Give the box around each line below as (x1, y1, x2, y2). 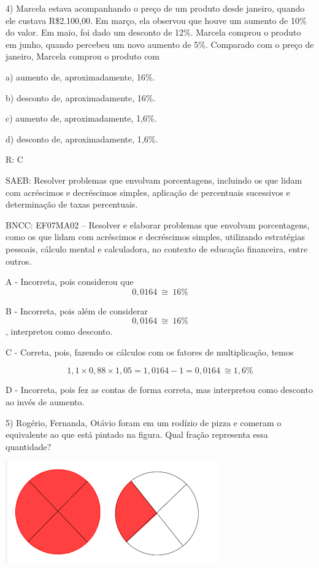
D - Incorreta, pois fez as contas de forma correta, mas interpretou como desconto (6, 383, 313, 396)
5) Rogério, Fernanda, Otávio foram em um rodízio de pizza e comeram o (6, 416, 282, 429)
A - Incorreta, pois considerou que (6, 275, 134, 288)
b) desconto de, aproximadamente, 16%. (6, 91, 156, 104)
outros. (6, 254, 32, 267)
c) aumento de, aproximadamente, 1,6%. (6, 112, 157, 125)
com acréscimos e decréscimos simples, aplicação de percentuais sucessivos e (6, 185, 290, 198)
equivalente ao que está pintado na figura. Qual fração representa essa (6, 428, 268, 441)
